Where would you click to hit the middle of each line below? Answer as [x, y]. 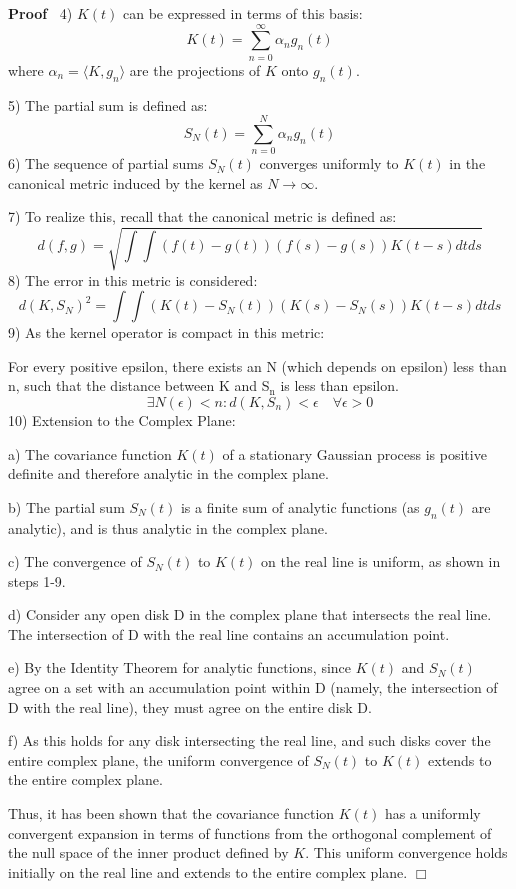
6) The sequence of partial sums [106, 163]
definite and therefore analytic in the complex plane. [168, 473]
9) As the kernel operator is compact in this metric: [166, 332]
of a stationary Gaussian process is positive [354, 453]
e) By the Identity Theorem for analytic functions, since [180, 667]
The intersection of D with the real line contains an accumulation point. [229, 633]
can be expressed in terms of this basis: [243, 13]
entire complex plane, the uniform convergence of [158, 759]
